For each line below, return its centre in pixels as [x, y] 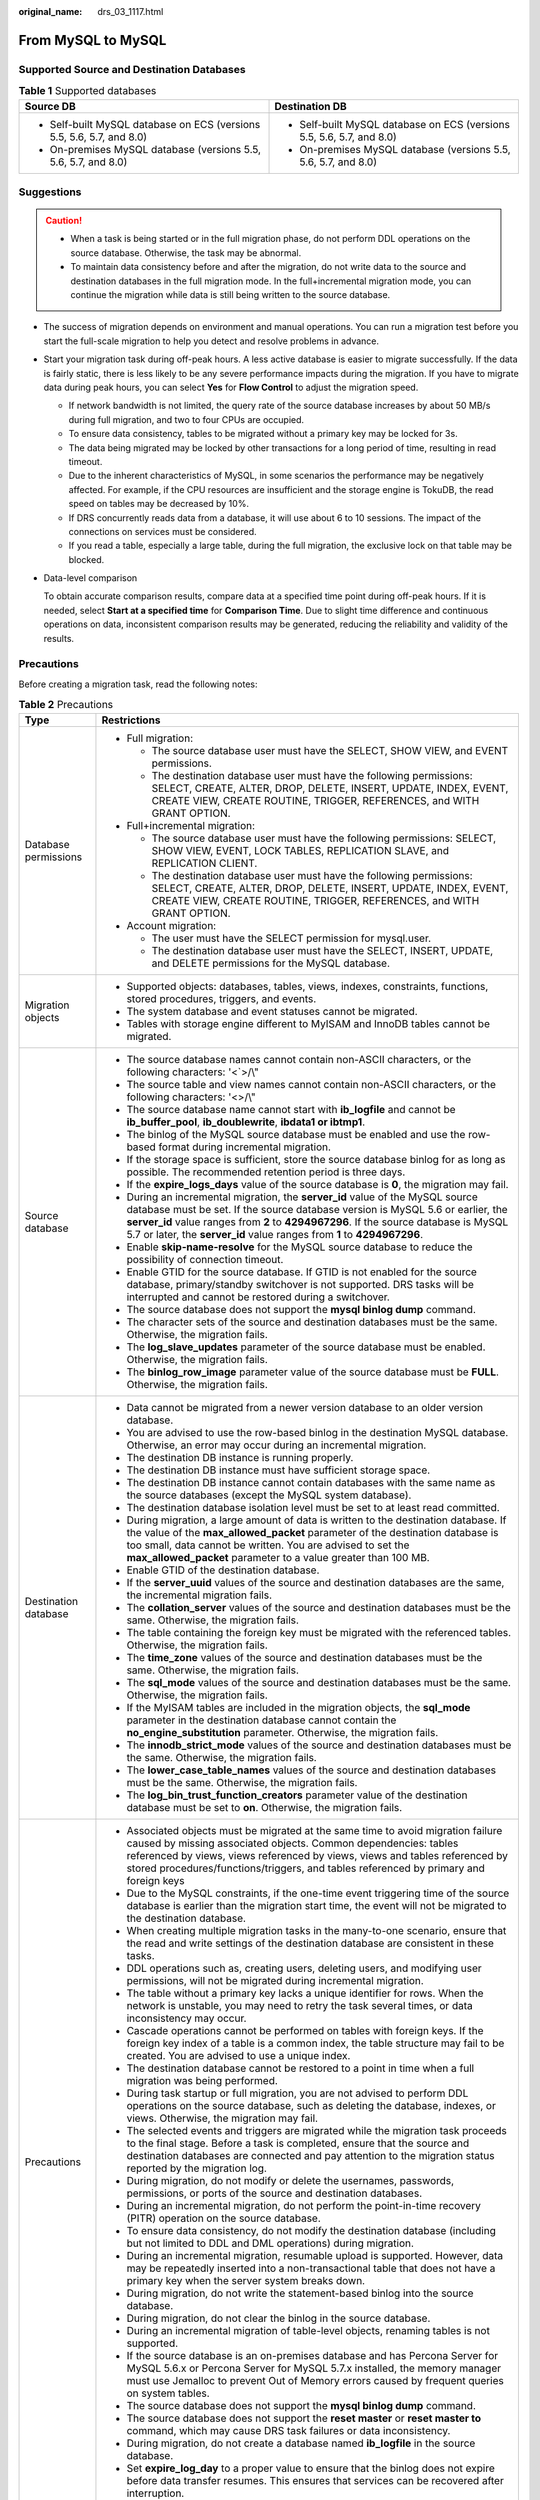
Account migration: [171, 925]
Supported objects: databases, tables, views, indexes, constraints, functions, [307, 986]
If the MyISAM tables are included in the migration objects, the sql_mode [298, 1707]
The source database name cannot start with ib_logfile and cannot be [291, 1109]
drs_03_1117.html [130, 11]
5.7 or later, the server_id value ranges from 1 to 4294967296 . [275, 1234]
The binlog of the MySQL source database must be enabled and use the [296, 1134]
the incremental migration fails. [199, 1595]
